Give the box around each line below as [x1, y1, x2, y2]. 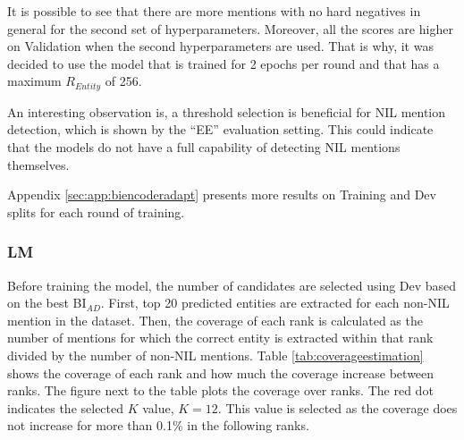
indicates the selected [7, 398, 124, 417]
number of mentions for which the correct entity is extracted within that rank [7, 328, 434, 347]
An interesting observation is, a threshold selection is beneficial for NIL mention [7, 102, 446, 121]
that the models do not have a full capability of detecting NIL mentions [7, 138, 401, 157]
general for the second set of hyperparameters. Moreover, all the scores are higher [7, 19, 453, 38]
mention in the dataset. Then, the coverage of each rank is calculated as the [7, 310, 423, 329]
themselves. [7, 155, 70, 173]
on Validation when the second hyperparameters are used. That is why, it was [7, 37, 434, 55]
